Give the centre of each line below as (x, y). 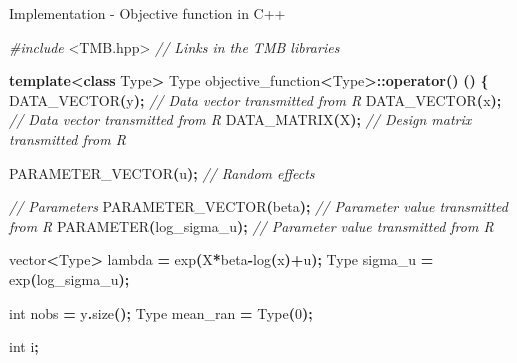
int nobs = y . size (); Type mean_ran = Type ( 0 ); (161, 312)
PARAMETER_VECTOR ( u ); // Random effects (162, 172)
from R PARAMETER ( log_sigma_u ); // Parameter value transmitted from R (251, 225)
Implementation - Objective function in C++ (147, 13)
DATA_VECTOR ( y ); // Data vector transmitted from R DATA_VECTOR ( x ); (255, 99)
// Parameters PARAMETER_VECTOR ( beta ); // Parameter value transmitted (258, 206)
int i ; (24, 346)
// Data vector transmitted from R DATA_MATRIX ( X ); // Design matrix (240, 119)
